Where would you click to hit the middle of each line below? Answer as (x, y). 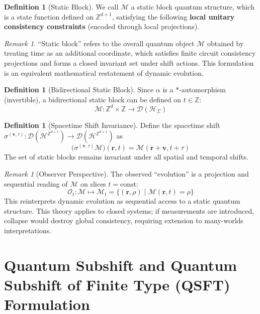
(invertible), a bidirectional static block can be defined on (93, 99)
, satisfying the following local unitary (173, 16)
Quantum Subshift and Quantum (121, 265)
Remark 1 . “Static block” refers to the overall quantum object (99, 43)
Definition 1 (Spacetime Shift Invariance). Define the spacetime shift (112, 125)
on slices (93, 183)
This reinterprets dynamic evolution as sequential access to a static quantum (122, 201)
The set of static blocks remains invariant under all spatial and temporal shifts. (126, 157)
